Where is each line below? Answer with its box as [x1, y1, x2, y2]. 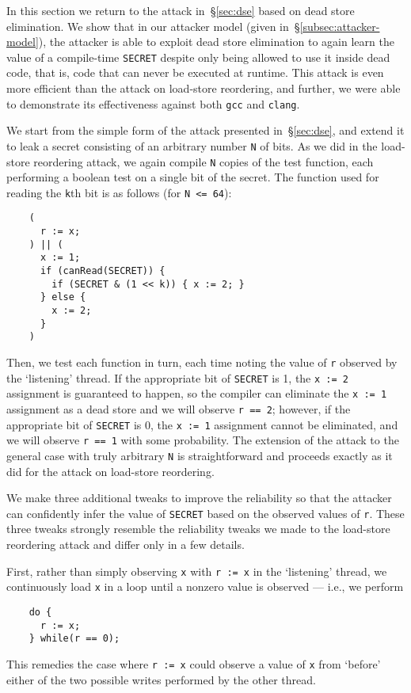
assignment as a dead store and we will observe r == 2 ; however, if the [6, 400, 351, 417]
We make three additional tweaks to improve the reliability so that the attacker [6, 489, 392, 506]
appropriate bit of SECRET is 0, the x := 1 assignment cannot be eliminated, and [6, 416, 398, 432]
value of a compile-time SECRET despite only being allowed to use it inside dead [6, 48, 390, 65]
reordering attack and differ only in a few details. [6, 536, 245, 553]
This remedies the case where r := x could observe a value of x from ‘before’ [6, 655, 381, 672]
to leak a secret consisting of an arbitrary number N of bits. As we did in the [6, 137, 378, 154]
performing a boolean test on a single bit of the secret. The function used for [6, 169, 379, 185]
